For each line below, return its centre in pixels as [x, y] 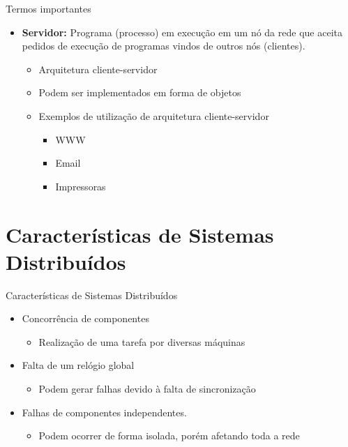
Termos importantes [48, 8]
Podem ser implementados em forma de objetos [140, 92]
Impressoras [81, 186]
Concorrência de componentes [85, 318]
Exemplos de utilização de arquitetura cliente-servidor [154, 115]
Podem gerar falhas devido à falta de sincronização [147, 389]
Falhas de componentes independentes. [104, 412]
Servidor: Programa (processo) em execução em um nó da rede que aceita [182, 32]
